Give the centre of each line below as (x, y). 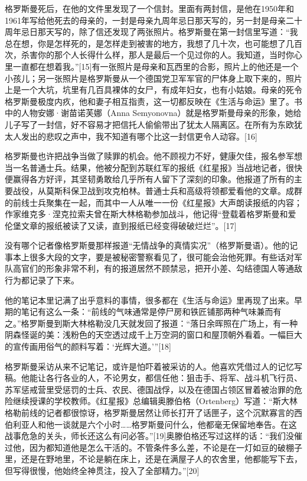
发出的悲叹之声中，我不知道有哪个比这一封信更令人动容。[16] (139, 136)
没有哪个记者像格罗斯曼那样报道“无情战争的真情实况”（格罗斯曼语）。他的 (147, 245)
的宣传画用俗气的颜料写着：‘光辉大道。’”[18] (88, 346)
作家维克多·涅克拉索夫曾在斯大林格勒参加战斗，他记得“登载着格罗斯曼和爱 (151, 214)
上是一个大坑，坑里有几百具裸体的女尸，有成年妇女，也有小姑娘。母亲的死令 (153, 90)
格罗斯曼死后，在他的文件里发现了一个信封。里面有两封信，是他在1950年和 (149, 8)
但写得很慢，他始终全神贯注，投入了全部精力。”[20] (102, 470)
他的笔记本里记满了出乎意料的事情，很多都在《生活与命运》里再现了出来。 (149, 300)
